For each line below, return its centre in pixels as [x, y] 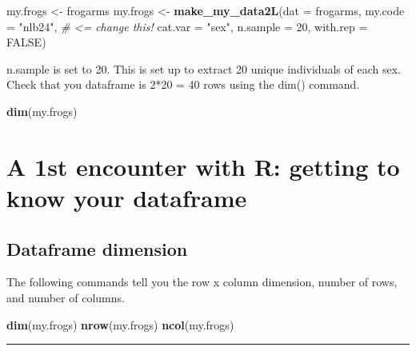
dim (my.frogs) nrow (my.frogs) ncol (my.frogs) [120, 324]
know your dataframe [127, 197]
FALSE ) [26, 42]
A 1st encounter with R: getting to [203, 166]
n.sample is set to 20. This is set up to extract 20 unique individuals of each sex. [204, 68]
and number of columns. [66, 297]
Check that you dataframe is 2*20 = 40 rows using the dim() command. [183, 84]
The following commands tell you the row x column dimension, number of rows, [202, 282]
